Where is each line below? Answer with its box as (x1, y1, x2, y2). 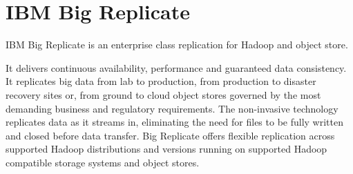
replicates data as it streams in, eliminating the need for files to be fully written (6, 115, 343, 129)
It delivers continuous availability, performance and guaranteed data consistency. (6, 60, 347, 75)
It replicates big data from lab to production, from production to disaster (6, 74, 316, 88)
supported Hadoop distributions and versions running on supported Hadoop (6, 142, 327, 156)
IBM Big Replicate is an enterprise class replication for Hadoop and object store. (6, 37, 348, 52)
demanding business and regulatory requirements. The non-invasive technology (6, 101, 338, 115)
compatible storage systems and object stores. (6, 155, 200, 169)
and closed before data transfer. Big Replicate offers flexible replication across (6, 128, 335, 142)
